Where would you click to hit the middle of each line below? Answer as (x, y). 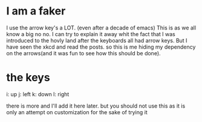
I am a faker (36, 11)
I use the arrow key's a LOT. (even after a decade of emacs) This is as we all (101, 28)
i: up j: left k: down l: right (38, 94)
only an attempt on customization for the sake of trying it (77, 112)
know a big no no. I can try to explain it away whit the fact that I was (91, 34)
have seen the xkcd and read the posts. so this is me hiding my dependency (101, 47)
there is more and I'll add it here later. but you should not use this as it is (96, 106)
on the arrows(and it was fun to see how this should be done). (84, 53)
